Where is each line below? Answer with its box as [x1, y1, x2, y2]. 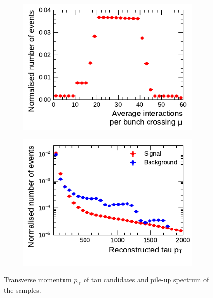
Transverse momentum [4, 274, 72, 284]
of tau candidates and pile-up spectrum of [83, 274, 209, 284]
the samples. [4, 284, 41, 295]
